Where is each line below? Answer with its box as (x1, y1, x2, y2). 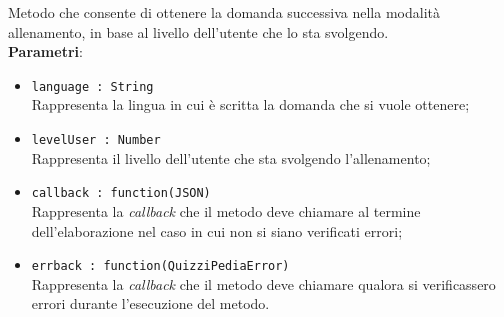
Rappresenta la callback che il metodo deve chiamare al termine (31, 200, 421, 221)
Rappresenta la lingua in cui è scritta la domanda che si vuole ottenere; (31, 94, 470, 115)
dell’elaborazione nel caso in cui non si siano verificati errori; (31, 220, 403, 241)
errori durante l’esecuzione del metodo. (31, 293, 270, 314)
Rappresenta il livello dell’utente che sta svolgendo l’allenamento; (31, 147, 431, 168)
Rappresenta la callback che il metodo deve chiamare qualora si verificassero (31, 273, 496, 294)
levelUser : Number (31, 133, 161, 148)
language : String (31, 79, 154, 94)
